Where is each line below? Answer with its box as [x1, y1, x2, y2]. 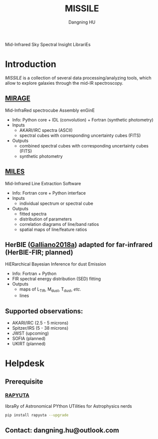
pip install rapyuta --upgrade [5, 413, 69, 417]
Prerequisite [5, 377, 43, 386]
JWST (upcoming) [12, 330, 49, 336]
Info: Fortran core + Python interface [12, 190, 86, 196]
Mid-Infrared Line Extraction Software [5, 180, 81, 186]
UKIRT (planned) [12, 341, 46, 346]
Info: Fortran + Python [12, 270, 57, 277]
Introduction [5, 59, 57, 70]
